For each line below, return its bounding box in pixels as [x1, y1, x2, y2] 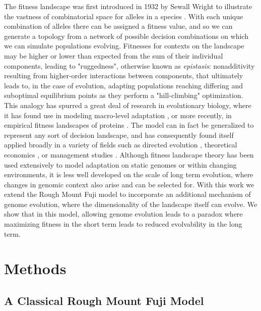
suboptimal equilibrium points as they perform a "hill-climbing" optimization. [4, 90, 243, 100]
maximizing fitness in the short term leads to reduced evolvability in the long [4, 219, 242, 229]
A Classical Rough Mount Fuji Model [4, 293, 204, 308]
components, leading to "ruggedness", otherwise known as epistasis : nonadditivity [4, 60, 255, 71]
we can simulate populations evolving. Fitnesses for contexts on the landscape [4, 40, 244, 51]
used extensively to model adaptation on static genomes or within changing [4, 159, 237, 170]
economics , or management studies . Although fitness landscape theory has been [4, 149, 254, 160]
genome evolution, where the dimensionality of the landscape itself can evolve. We [4, 198, 257, 209]
